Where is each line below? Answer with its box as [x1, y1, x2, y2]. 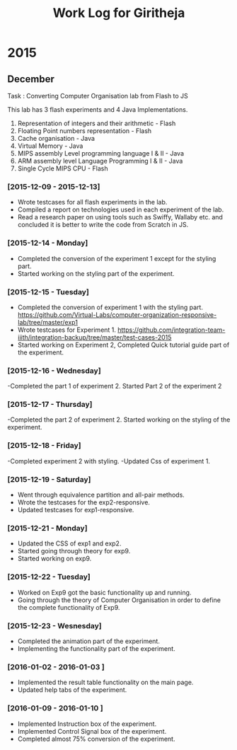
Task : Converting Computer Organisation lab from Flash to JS [7, 92, 189, 100]
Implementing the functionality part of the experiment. [17, 644, 175, 652]
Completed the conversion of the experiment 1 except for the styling [17, 254, 216, 262]
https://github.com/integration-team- [117, 325, 226, 334]
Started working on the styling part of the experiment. [17, 269, 175, 277]
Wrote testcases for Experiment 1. [17, 325, 117, 334]
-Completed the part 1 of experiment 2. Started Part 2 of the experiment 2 [7, 382, 222, 391]
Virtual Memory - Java [17, 142, 83, 150]
